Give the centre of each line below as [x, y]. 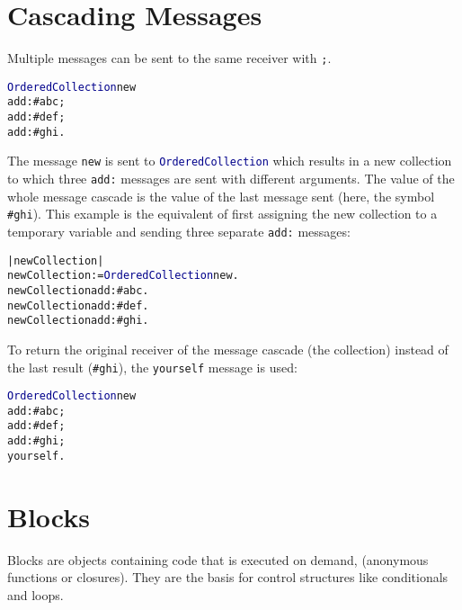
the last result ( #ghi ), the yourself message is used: [152, 367]
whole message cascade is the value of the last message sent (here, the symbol [221, 196]
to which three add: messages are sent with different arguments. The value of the [231, 179]
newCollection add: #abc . [78, 290]
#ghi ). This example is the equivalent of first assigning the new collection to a [222, 214]
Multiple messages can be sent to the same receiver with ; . [169, 58]
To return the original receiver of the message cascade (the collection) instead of [228, 349]
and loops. [36, 594]
